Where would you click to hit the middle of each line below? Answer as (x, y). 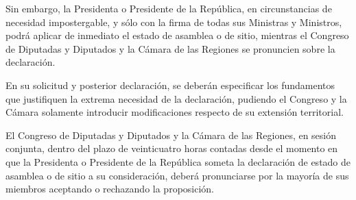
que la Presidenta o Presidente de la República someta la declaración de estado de (178, 161)
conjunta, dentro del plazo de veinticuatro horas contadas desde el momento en (172, 148)
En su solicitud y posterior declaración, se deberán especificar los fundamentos (170, 85)
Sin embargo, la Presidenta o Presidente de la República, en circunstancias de (169, 8)
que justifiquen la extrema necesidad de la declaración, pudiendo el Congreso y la (176, 98)
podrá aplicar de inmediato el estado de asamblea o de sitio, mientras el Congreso (177, 35)
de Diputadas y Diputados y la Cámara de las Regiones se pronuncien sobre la (170, 48)
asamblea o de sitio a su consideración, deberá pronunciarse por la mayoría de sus (177, 175)
